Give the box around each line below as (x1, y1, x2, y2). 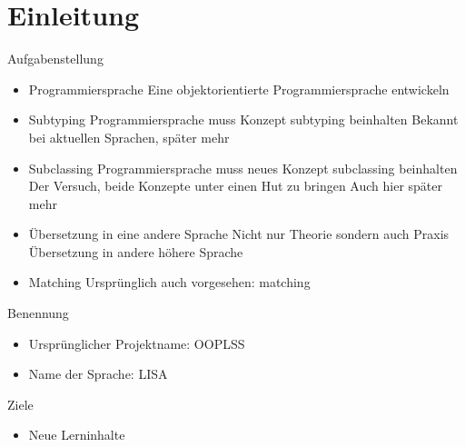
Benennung (7, 303, 69, 323)
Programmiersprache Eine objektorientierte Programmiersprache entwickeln (28, 79, 450, 98)
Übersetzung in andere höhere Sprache (28, 242, 243, 261)
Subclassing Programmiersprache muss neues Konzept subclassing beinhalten (28, 158, 458, 177)
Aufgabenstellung (7, 49, 104, 68)
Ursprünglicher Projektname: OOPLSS (28, 333, 245, 353)
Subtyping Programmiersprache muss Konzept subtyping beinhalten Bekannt (28, 110, 459, 129)
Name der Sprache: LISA (28, 364, 168, 383)
